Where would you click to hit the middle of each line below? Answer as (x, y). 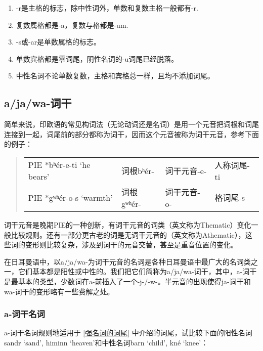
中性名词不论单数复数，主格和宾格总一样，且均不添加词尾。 (115, 76)
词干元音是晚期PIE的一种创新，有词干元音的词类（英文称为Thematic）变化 (128, 224)
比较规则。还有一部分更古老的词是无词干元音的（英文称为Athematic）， (128, 234)
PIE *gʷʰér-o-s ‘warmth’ (70, 197)
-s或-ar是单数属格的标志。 (58, 42)
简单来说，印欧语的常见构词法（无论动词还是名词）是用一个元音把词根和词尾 (131, 124)
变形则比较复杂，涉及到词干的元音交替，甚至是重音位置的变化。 (131, 245)
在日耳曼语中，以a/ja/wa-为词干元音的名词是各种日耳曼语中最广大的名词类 (127, 261)
